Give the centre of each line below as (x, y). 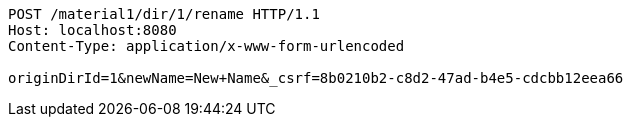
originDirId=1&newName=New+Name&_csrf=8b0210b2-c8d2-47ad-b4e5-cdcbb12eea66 (316, 78)
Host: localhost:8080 (92, 30)
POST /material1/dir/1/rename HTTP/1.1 (164, 14)
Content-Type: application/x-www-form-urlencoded (206, 46)
